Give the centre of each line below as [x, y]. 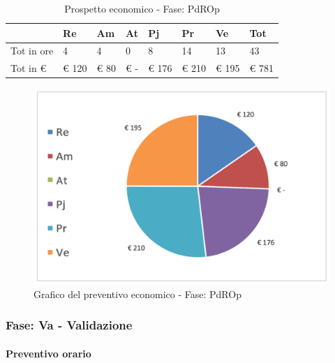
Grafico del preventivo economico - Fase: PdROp [137, 294]
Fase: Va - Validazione [69, 325]
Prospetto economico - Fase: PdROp [142, 8]
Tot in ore [32, 51]
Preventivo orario [49, 353]
